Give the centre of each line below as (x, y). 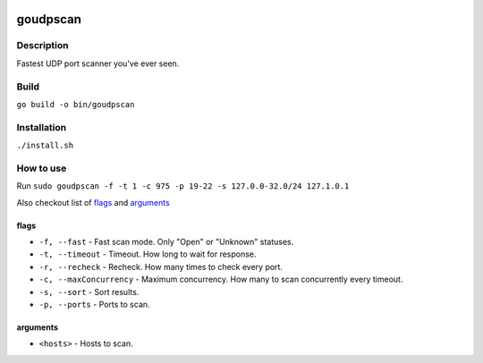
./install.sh (45, 146)
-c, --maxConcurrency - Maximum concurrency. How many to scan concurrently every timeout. (221, 279)
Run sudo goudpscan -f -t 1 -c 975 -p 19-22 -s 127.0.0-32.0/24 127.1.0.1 (183, 186)
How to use (42, 168)
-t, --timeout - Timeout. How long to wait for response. (148, 254)
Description (42, 46)
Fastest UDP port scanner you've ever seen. (98, 63)
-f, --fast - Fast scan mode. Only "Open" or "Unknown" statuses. (166, 241)
